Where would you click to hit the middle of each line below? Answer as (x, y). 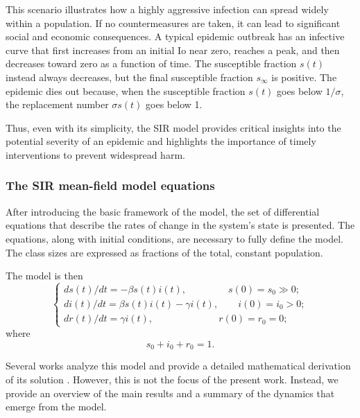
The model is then (44, 276)
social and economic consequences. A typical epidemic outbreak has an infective (175, 36)
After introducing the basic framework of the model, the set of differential (163, 211)
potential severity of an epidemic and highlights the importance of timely (161, 141)
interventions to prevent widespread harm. (95, 154)
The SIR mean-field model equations (110, 185)
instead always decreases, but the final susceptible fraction (129, 77)
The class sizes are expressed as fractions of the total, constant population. (164, 252)
